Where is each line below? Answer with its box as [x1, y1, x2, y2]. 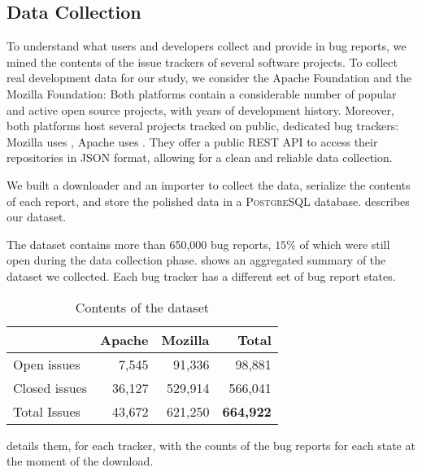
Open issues [13, 354, 80, 374]
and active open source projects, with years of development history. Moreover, [7, 101, 394, 118]
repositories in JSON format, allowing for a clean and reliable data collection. [7, 149, 393, 166]
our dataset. [7, 208, 67, 225]
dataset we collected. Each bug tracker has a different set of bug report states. [7, 267, 396, 284]
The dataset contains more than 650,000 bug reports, [7, 235, 272, 252]
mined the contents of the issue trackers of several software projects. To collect [7, 53, 398, 70]
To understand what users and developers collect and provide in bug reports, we [7, 37, 407, 55]
